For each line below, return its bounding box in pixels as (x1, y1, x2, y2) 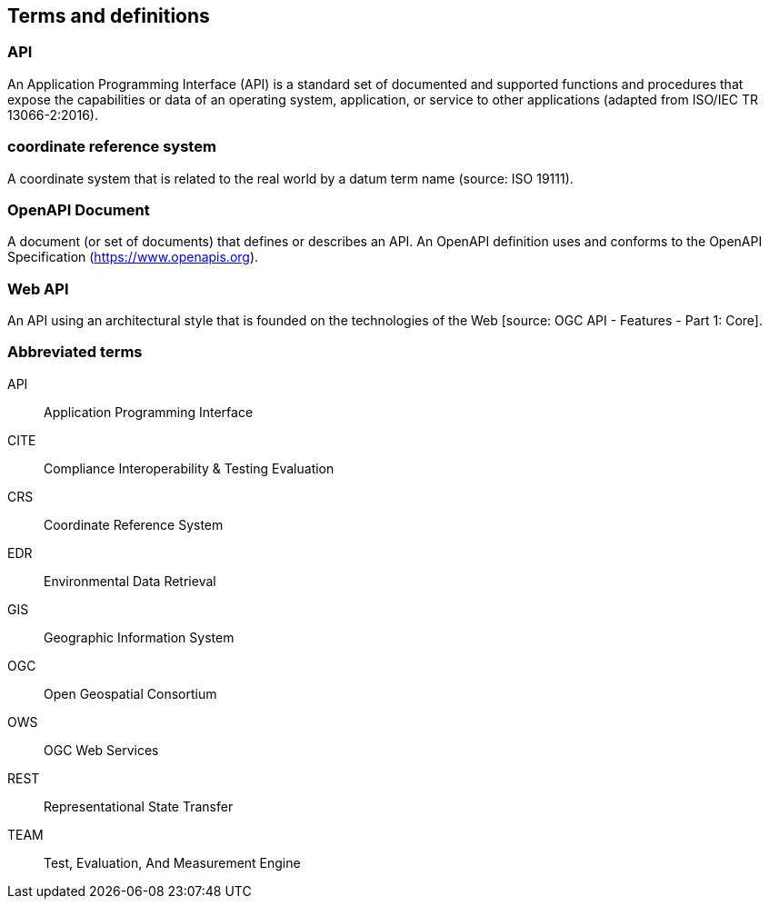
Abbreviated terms (7, 343, 143, 362)
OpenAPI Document (7, 200, 150, 219)
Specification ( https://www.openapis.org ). (7, 249, 259, 265)
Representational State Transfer (44, 798, 234, 814)
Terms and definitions (7, 5, 210, 27)
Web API (7, 279, 69, 298)
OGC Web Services (44, 742, 159, 758)
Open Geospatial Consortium (44, 685, 217, 702)
